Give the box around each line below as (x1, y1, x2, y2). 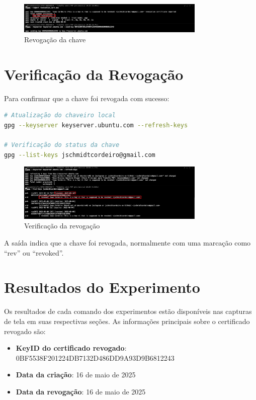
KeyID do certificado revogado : (16, 343, 127, 353)
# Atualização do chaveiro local (4, 112, 116, 119)
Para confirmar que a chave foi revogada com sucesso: (4, 93, 169, 103)
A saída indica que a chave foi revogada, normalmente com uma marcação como (4, 237, 251, 248)
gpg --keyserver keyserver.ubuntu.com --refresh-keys (4, 121, 188, 129)
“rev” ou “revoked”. (4, 247, 64, 258)
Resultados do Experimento (4, 277, 200, 297)
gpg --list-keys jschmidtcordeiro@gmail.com (4, 151, 155, 158)
